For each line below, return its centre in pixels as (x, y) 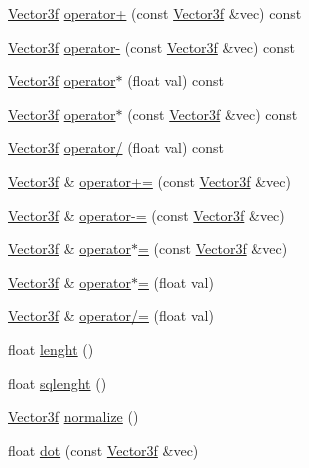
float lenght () (51, 348)
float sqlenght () (57, 382)
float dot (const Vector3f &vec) (103, 449)
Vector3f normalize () (73, 416)
